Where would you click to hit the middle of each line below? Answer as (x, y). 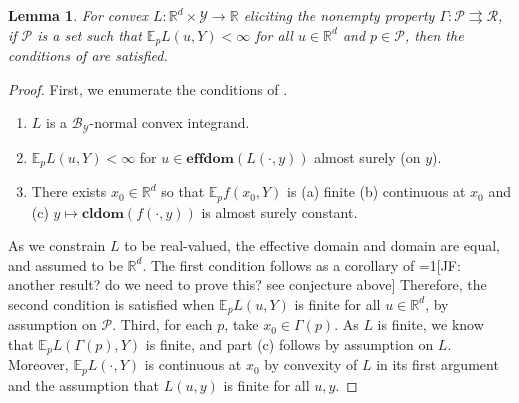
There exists (69, 191)
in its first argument (437, 364)
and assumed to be (65, 264)
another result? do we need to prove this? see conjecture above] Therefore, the (247, 284)
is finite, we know (430, 324)
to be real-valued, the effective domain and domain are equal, (312, 245)
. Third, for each (162, 324)
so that (183, 191)
